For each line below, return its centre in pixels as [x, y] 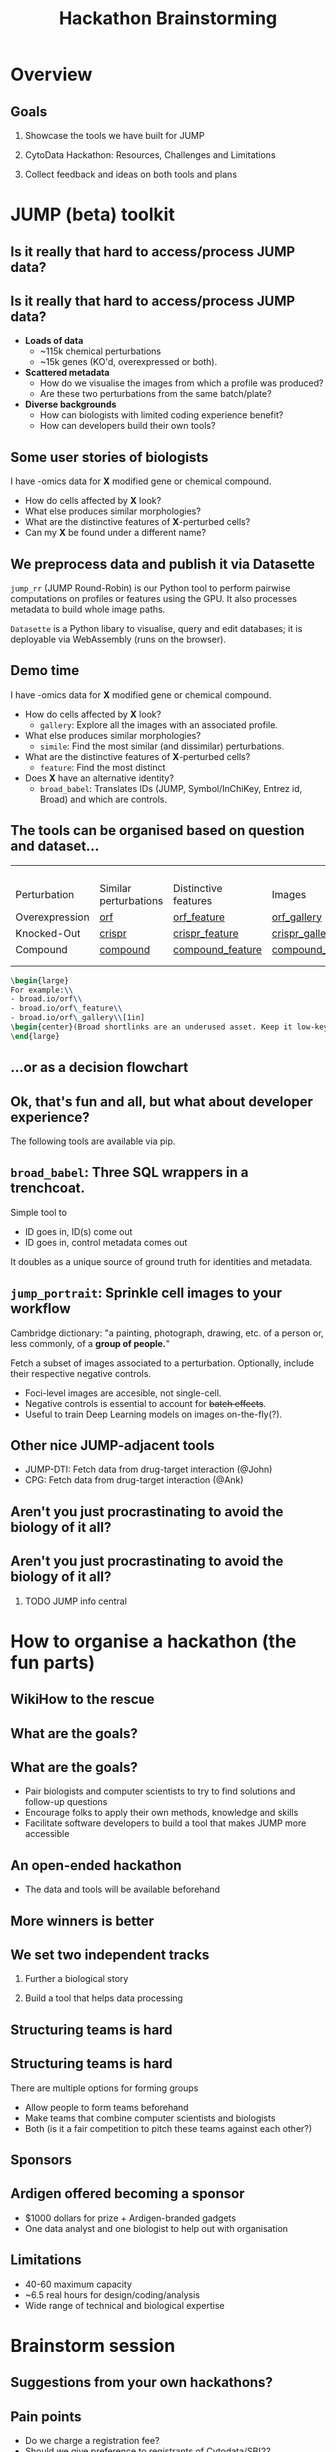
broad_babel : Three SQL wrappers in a [129, 1172]
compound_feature [218, 949]
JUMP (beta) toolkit [92, 214]
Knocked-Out [48, 933]
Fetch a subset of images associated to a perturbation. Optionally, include [162, 1363]
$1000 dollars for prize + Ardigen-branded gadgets [130, 2218]
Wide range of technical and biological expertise [124, 2305]
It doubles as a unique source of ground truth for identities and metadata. [161, 1261]
